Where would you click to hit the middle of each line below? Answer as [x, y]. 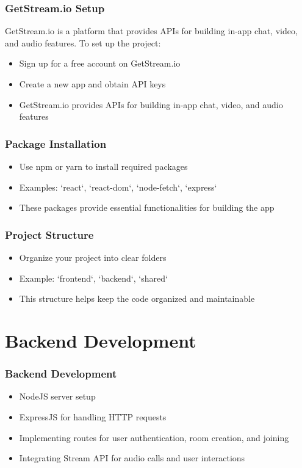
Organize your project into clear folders [93, 257]
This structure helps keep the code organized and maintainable [137, 298]
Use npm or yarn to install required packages [103, 166]
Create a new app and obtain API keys [92, 84]
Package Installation [56, 143]
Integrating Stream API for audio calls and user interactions [132, 458]
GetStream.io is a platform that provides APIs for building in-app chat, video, [151, 31]
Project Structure [49, 234]
